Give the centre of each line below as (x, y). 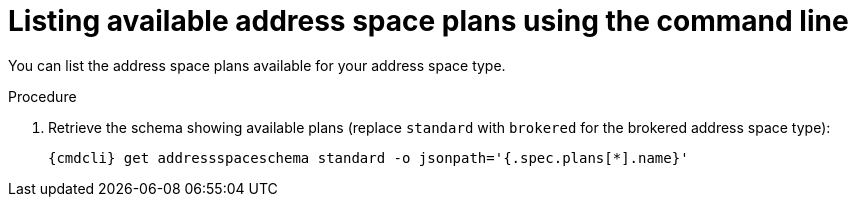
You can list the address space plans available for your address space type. (257, 65)
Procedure (42, 96)
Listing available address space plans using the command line (428, 21)
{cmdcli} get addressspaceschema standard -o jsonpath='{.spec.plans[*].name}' (368, 157)
